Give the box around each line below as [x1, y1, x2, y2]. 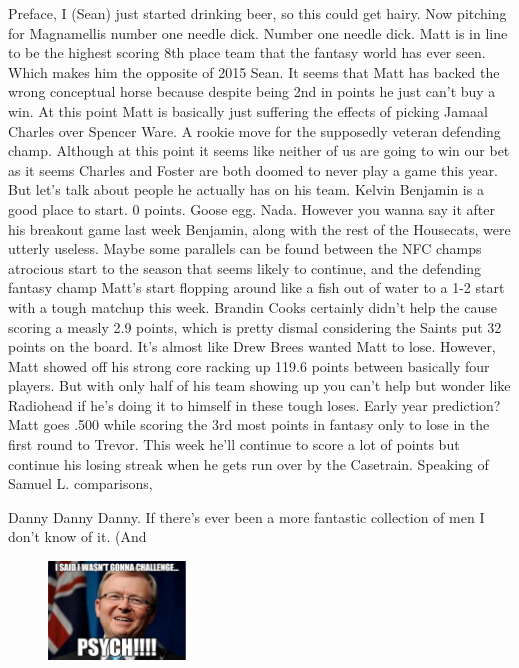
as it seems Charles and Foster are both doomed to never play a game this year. [8, 159, 499, 180]
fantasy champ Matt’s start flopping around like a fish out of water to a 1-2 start [8, 277, 505, 298]
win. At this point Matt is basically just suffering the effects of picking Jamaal [8, 100, 488, 121]
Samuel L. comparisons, [8, 473, 153, 494]
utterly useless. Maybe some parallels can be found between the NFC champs [8, 238, 482, 259]
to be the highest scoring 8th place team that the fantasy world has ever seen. [8, 42, 486, 63]
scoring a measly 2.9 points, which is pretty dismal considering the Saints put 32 [8, 316, 502, 337]
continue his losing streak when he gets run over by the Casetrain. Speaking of [8, 453, 489, 474]
